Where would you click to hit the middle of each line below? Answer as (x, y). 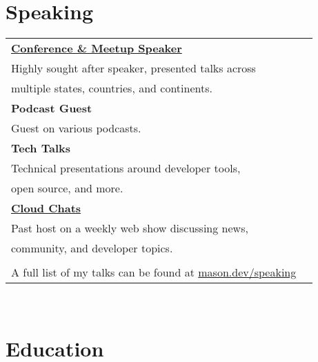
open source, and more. (67, 188)
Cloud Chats (46, 208)
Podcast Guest (52, 108)
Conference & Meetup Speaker (97, 48)
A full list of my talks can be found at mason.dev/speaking (154, 272)
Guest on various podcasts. (76, 128)
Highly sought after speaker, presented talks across (133, 68)
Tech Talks (41, 148)
